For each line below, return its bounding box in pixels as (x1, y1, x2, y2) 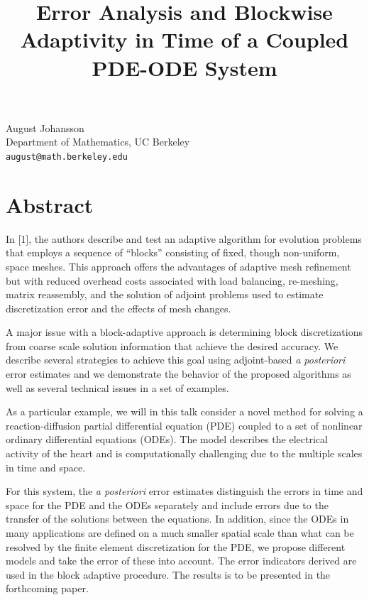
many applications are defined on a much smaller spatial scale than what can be (6, 525, 354, 540)
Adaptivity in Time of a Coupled (20, 25, 349, 54)
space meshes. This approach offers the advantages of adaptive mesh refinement (6, 258, 351, 273)
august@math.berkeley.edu (6, 151, 128, 162)
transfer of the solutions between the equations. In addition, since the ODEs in (6, 511, 349, 526)
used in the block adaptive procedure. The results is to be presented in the (6, 567, 331, 582)
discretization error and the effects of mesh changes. (6, 300, 231, 315)
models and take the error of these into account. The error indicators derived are (6, 553, 357, 568)
